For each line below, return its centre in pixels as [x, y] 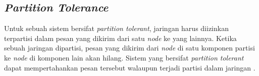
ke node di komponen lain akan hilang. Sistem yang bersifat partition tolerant [124, 57]
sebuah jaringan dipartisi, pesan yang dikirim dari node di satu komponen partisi [129, 48]
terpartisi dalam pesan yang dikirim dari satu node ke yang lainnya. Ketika [120, 38]
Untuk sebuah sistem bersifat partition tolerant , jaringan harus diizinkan [116, 28]
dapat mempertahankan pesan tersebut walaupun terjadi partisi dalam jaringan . [130, 67]
